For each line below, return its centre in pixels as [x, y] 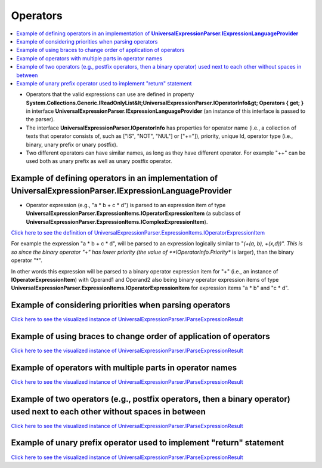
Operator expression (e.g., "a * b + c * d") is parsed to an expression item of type [126, 205]
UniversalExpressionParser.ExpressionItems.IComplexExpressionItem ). [117, 221]
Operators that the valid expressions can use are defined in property [110, 94]
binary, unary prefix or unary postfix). [72, 144]
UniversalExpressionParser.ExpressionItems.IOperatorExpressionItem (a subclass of [133, 213]
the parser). [40, 119]
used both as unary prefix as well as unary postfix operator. [99, 161]
